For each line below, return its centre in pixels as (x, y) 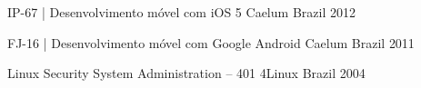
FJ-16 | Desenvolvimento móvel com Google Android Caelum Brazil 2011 (211, 42)
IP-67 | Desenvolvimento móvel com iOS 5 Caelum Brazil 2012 (181, 12)
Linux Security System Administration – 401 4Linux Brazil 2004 (186, 73)
